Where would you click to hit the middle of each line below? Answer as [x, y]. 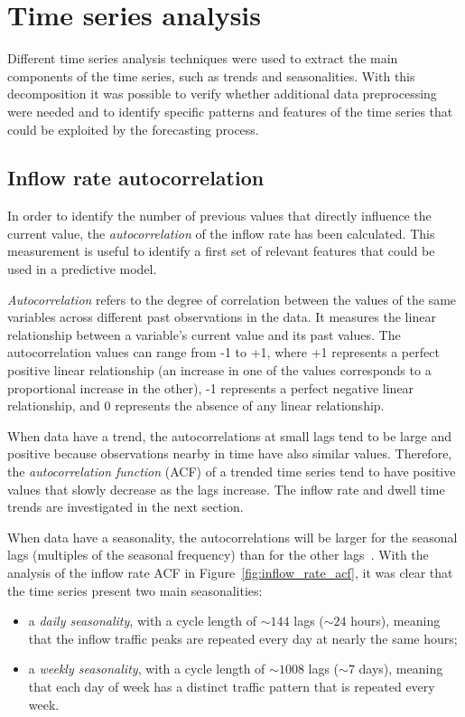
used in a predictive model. [82, 269]
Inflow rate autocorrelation [136, 178]
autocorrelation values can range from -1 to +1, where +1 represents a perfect [223, 352]
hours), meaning [395, 621]
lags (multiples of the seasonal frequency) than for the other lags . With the [218, 555]
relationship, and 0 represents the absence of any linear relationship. [196, 406]
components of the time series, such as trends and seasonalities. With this [211, 75]
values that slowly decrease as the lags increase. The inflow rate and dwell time [226, 489]
